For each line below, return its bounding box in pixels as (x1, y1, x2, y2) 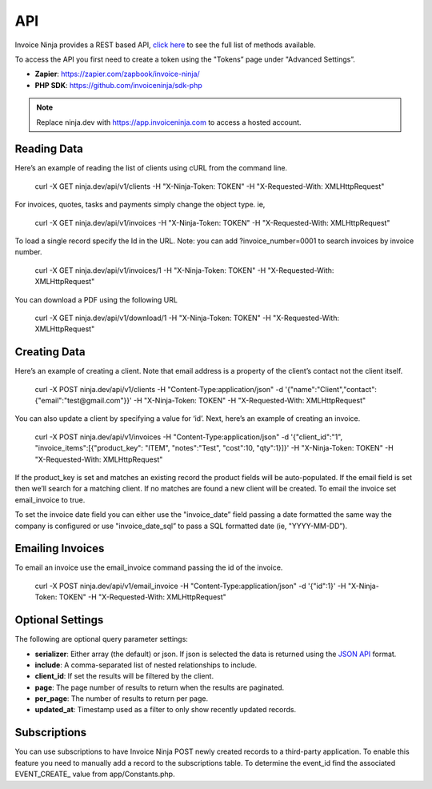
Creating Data (14, 345, 86, 359)
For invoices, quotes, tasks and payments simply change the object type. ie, (14, 200, 266, 210)
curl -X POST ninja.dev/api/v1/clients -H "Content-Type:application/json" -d (34, 384, 284, 394)
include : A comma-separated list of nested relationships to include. (34, 660, 258, 670)
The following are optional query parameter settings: (14, 635, 188, 644)
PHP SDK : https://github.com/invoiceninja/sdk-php (34, 80, 203, 90)
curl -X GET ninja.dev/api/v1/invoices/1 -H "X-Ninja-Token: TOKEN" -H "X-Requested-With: (34, 265, 334, 275)
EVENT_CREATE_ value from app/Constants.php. (14, 769, 175, 779)
